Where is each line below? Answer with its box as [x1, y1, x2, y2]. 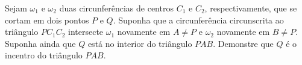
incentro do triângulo [5, 49, 83, 61]
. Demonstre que [213, 37, 274, 49]
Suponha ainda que [5, 37, 76, 49]
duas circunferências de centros [59, 2, 174, 14]
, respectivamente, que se [204, 2, 297, 14]
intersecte [68, 25, 104, 38]
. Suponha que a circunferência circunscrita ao [113, 13, 284, 26]
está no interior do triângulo [87, 37, 192, 49]
